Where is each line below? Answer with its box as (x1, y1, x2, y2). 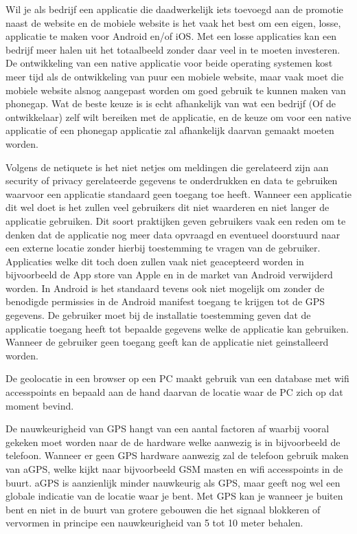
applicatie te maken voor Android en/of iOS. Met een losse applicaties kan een (5, 29, 337, 43)
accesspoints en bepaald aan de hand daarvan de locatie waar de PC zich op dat (5, 385, 343, 399)
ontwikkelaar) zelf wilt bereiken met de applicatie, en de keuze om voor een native (5, 109, 352, 124)
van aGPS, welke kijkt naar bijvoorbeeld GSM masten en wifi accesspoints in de (5, 462, 343, 476)
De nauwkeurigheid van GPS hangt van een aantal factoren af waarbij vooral (5, 421, 330, 436)
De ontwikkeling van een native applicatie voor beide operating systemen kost (5, 56, 333, 70)
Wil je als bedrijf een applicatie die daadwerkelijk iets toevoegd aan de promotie (5, 2, 343, 16)
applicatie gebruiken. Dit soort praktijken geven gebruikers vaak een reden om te (5, 213, 346, 227)
